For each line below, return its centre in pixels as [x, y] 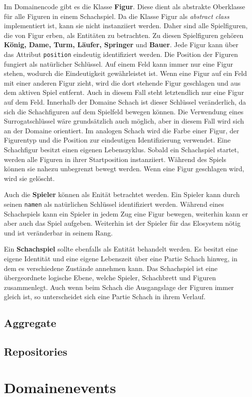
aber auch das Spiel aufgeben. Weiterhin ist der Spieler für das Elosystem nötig [122, 223]
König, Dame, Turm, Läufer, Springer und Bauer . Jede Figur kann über [121, 45]
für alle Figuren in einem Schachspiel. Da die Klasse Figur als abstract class [117, 16]
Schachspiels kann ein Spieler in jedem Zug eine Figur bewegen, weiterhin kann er [126, 213]
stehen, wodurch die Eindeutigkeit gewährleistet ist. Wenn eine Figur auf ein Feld [126, 73]
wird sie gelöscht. [29, 178]
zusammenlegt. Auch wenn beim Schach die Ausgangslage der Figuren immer [119, 287]
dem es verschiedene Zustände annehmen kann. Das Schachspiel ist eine [111, 268]
